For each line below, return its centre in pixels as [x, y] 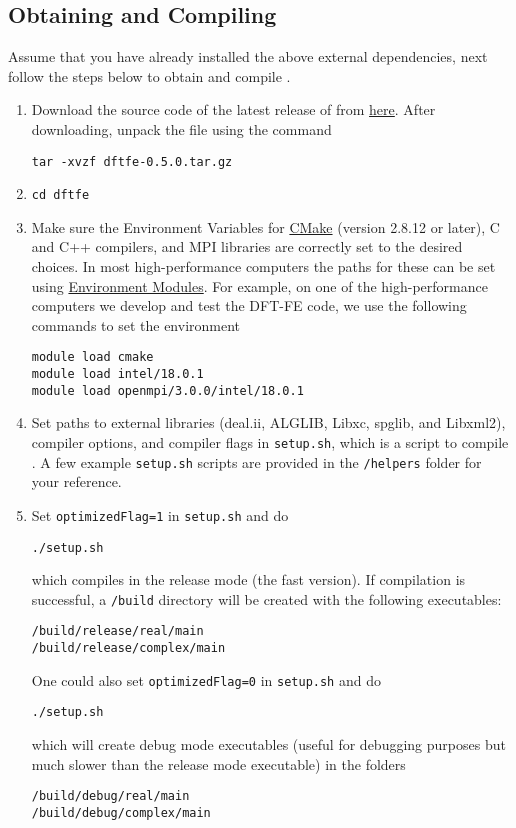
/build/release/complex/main [128, 648]
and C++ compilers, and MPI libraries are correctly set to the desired [247, 246]
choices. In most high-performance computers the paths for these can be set [263, 266]
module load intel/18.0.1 [117, 374]
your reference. [76, 481]
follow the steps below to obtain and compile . [149, 75]
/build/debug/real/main [110, 796]
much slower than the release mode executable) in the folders [218, 763]
